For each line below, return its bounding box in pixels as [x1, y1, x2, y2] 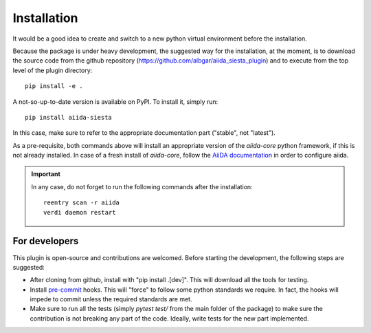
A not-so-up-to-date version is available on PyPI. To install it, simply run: [12, 97, 218, 106]
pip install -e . [25, 83, 83, 90]
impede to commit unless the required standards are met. [30, 295, 192, 303]
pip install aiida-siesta [25, 114, 113, 121]
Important [31, 170, 61, 178]
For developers [12, 235, 79, 247]
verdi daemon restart [43, 208, 116, 216]
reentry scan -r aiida [43, 199, 120, 206]
